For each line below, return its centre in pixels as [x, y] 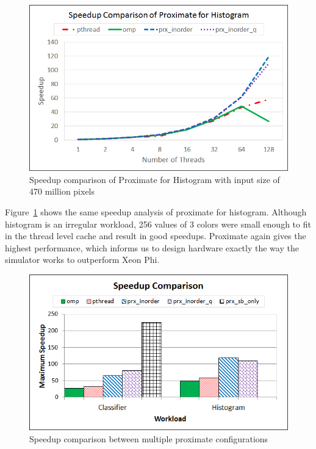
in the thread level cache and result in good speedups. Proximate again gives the [156, 236]
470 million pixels [62, 191]
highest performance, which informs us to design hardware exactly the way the [152, 247]
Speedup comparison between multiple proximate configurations [149, 438]
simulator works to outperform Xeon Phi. [82, 260]
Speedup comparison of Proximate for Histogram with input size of [155, 179]
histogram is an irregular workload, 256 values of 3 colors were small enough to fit [158, 224]
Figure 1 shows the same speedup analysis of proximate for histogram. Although [156, 211]
